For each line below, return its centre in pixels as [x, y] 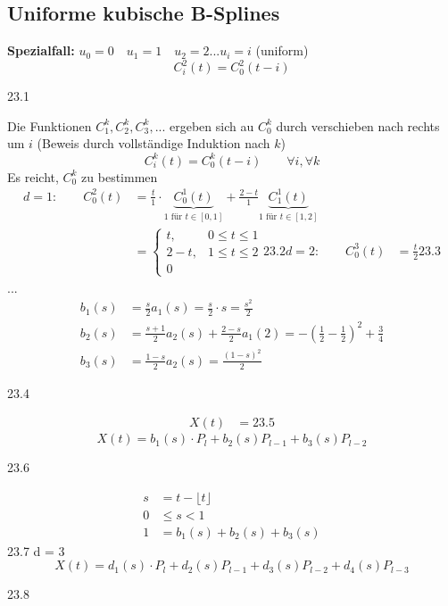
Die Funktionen [50, 125]
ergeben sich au [212, 125]
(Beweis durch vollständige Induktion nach [153, 143]
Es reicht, [33, 176]
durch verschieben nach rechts [358, 125]
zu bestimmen [120, 176]
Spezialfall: [41, 50]
